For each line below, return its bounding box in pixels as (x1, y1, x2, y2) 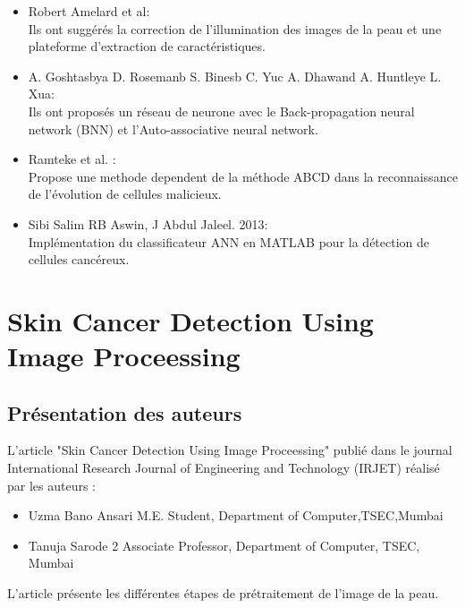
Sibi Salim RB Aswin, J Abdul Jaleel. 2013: (28, 214, 268, 233)
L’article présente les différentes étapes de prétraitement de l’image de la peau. (7, 584, 439, 603)
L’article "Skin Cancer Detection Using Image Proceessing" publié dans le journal (7, 441, 452, 459)
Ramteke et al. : (28, 150, 116, 168)
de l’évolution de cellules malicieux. (28, 184, 222, 203)
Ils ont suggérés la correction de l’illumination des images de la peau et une (28, 19, 442, 38)
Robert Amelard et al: (28, 2, 150, 20)
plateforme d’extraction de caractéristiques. (28, 37, 266, 56)
